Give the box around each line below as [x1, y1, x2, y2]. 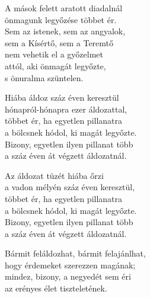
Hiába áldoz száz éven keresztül [5, 91, 119, 104]
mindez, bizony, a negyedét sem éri [5, 270, 131, 283]
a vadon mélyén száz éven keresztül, [5, 181, 135, 193]
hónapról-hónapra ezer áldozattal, [5, 102, 127, 115]
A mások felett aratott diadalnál [5, 2, 123, 14]
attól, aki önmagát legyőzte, [5, 59, 106, 72]
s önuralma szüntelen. [5, 71, 84, 84]
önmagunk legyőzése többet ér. [5, 13, 117, 25]
